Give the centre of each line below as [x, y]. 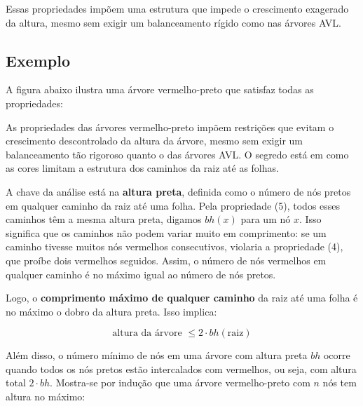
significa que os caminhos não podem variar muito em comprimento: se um [166, 232]
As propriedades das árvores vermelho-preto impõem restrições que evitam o [170, 127]
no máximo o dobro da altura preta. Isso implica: [111, 311]
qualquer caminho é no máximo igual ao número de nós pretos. [141, 274]
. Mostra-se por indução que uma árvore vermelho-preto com [180, 383]
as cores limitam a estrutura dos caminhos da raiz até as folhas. [142, 168]
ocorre [337, 355]
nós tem [340, 383]
